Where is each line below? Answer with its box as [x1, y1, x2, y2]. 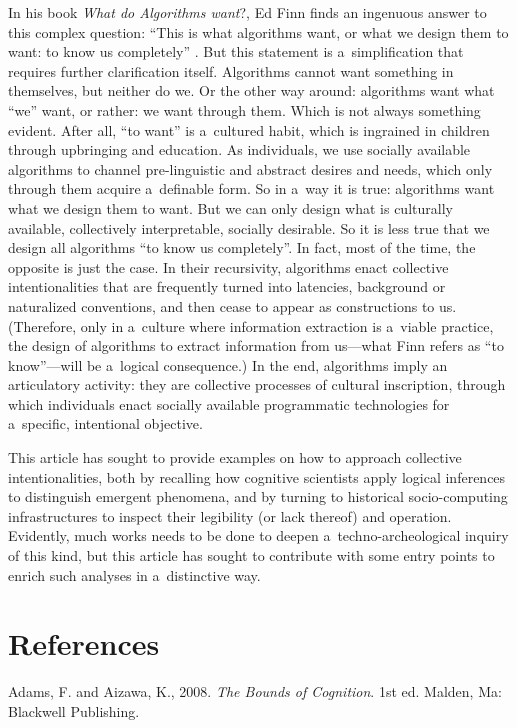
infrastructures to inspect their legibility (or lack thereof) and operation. [8, 505, 452, 526]
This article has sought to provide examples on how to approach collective [8, 447, 462, 468]
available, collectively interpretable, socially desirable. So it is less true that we [8, 217, 490, 238]
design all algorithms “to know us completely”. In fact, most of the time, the [8, 237, 476, 258]
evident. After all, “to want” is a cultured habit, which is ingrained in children [8, 119, 490, 140]
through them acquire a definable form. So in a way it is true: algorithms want [8, 178, 495, 199]
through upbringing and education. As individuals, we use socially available [8, 139, 471, 160]
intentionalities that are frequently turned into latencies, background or [8, 276, 446, 297]
